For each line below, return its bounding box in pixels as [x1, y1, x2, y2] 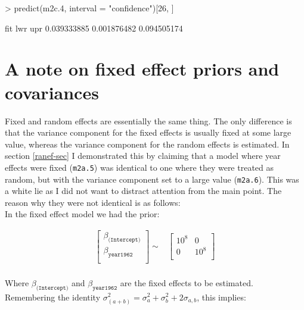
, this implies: [197, 290, 246, 303]
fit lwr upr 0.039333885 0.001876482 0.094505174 [5, 21, 183, 34]
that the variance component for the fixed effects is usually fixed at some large [5, 126, 291, 139]
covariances [5, 80, 99, 104]
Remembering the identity [5, 290, 101, 303]
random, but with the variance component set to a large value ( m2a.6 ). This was [5, 173, 299, 185]
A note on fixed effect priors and [5, 57, 280, 81]
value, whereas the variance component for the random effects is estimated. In [5, 137, 290, 150]
